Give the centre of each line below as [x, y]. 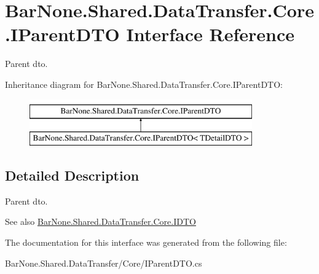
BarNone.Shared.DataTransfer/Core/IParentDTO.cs [104, 263]
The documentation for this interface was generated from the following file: [146, 242]
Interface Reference [210, 34]
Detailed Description [72, 175]
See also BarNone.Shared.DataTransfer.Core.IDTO [100, 221]
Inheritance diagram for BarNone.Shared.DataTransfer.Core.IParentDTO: [144, 84]
